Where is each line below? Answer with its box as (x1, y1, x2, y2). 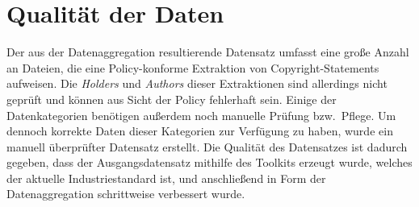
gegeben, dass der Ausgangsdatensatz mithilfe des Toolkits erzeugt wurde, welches (6, 154, 413, 171)
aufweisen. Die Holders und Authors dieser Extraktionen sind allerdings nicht (6, 75, 388, 92)
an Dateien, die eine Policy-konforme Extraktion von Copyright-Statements (6, 59, 379, 76)
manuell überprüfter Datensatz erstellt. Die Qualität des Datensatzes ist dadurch (6, 138, 408, 155)
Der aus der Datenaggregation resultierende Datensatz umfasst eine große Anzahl (6, 43, 409, 60)
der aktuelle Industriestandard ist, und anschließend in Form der (6, 169, 326, 186)
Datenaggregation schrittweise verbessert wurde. (6, 185, 245, 202)
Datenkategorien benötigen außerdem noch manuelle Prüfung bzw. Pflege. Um (6, 106, 396, 123)
